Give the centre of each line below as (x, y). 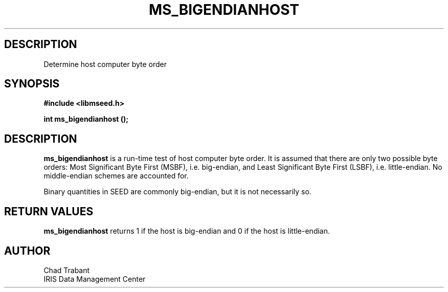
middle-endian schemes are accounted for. (116, 176)
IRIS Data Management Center (95, 279)
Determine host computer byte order (105, 64)
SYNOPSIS (32, 84)
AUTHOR (27, 251)
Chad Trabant (67, 270)
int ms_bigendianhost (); (86, 119)
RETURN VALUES (49, 211)
